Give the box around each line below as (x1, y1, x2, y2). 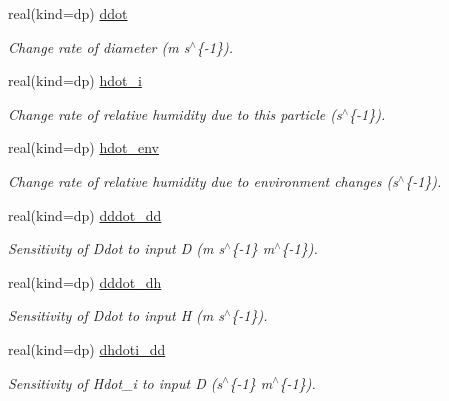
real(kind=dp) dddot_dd (8, 204, 162, 225)
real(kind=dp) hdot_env (8, 137, 159, 158)
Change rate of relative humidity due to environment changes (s (8, 170, 398, 191)
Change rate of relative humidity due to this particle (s (8, 103, 342, 124)
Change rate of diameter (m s (8, 36, 190, 57)
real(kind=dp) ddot (8, 3, 128, 23)
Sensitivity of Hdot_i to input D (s (8, 372, 223, 393)
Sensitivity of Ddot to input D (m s (8, 238, 225, 259)
